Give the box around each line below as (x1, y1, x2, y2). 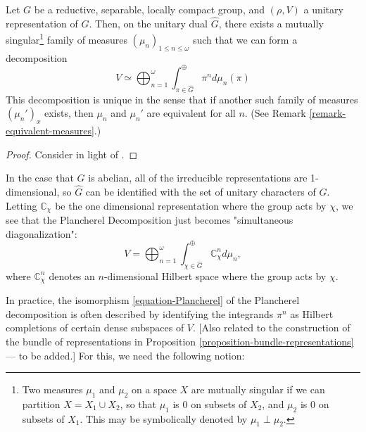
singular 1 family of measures (6, 30, 127, 47)
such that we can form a (192, 32, 298, 47)
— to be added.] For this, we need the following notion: (6, 348, 245, 362)
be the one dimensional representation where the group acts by (55, 198, 327, 212)
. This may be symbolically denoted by (80, 411, 248, 426)
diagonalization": (6, 226, 77, 241)
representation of (6, 15, 78, 30)
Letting (6, 198, 37, 212)
